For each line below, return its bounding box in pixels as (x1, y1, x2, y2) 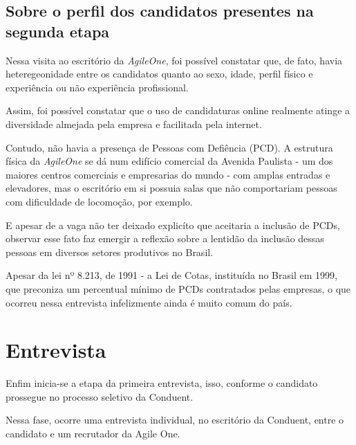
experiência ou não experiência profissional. (6, 80, 189, 94)
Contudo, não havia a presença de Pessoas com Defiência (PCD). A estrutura (6, 140, 333, 154)
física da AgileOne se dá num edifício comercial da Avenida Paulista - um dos (6, 154, 333, 168)
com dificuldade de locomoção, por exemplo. (6, 194, 193, 208)
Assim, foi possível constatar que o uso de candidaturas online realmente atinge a (6, 103, 350, 118)
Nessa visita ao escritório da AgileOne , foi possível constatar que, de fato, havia (6, 53, 343, 67)
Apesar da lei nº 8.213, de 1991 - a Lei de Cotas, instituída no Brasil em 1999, (6, 268, 337, 282)
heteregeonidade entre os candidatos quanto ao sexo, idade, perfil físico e (6, 66, 313, 81)
